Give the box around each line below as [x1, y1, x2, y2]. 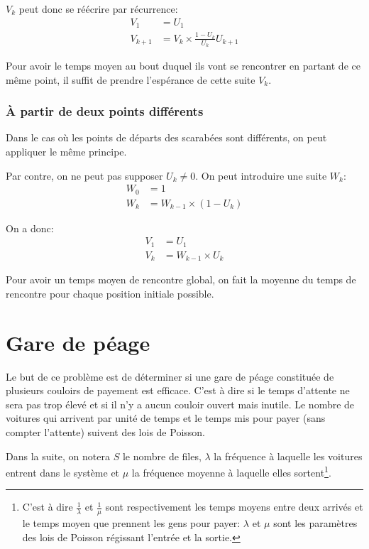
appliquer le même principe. [6, 144, 127, 159]
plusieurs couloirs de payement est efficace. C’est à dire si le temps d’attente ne [6, 383, 350, 398]
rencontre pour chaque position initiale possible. [6, 286, 214, 300]
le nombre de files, [122, 448, 202, 463]
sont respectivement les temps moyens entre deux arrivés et [105, 499, 363, 514]
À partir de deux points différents [6, 102, 204, 120]
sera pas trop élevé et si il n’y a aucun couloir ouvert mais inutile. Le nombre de [6, 396, 355, 411]
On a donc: [6, 220, 54, 235]
